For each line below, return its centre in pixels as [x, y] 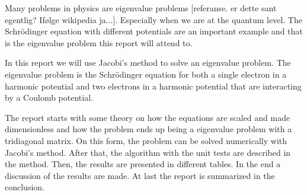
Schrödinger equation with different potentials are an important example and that [154, 31]
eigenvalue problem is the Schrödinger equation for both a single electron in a [146, 74]
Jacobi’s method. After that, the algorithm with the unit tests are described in [148, 152]
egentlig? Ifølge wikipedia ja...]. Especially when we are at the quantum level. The [153, 19]
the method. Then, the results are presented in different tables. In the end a [143, 164]
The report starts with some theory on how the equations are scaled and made [148, 117]
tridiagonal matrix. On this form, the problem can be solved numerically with [146, 140]
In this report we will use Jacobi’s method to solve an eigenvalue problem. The [148, 63]
